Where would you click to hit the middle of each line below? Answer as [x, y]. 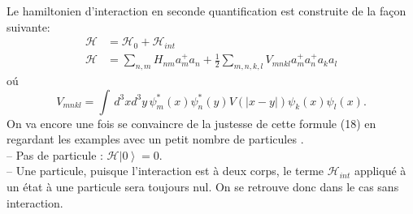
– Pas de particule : [55, 154]
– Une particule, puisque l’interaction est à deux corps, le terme [165, 171]
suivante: [28, 26]
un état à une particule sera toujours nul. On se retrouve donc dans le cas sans [203, 186]
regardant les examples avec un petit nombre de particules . [155, 139]
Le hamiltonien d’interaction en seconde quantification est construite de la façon [206, 11]
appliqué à [380, 171]
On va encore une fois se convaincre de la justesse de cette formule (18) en [191, 123]
